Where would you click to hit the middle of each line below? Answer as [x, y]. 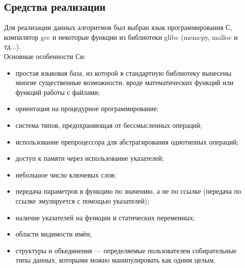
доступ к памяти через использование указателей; [90, 158]
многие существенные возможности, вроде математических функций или [124, 82]
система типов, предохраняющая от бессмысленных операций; [109, 125]
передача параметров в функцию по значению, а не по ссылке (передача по [128, 191]
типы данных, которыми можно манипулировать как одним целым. [115, 260]
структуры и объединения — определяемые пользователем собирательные [126, 250]
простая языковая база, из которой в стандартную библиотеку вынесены [123, 73]
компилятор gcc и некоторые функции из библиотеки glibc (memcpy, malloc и [121, 37]
